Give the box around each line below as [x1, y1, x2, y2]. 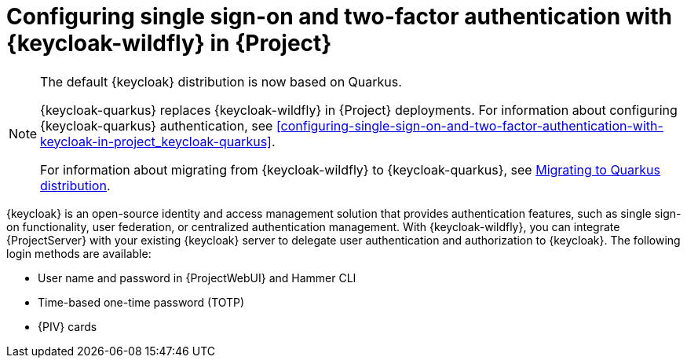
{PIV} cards [38, 319, 97, 333]
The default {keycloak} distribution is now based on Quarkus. [40, 73, 402, 90]
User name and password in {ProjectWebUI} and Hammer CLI [38, 270, 356, 285]
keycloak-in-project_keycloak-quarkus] [40, 133, 272, 149]
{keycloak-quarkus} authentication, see [40, 117, 273, 134]
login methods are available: [6, 246, 152, 260]
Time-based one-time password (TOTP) [38, 295, 245, 309]
